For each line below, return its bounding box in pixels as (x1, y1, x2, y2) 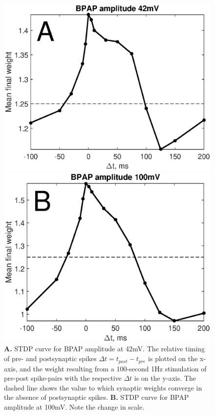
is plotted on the (148, 353, 198, 364)
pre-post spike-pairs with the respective (4, 373, 122, 383)
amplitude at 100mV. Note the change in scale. (4, 401, 145, 412)
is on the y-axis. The (134, 373, 196, 383)
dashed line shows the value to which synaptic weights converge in (4, 382, 202, 392)
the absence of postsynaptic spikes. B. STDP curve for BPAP (4, 392, 189, 402)
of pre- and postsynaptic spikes (4, 353, 97, 364)
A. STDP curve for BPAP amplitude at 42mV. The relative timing (4, 343, 205, 354)
